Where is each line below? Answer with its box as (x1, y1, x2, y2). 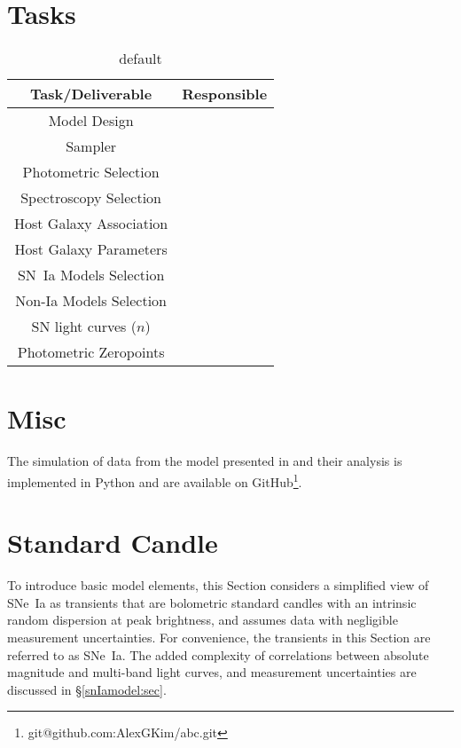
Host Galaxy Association (14, 213, 168, 234)
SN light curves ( (31, 316, 137, 337)
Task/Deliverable (30, 83, 152, 105)
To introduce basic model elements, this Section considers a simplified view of (7, 576, 429, 594)
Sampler (66, 136, 117, 157)
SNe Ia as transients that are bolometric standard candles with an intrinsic (7, 593, 417, 611)
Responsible (182, 83, 268, 105)
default (119, 48, 162, 69)
